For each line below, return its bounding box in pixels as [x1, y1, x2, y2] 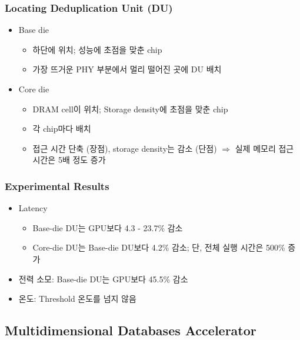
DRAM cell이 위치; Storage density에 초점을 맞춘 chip [32, 102, 228, 115]
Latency [18, 202, 48, 214]
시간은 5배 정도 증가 [32, 154, 106, 166]
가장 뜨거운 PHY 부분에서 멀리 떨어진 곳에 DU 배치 [32, 63, 222, 75]
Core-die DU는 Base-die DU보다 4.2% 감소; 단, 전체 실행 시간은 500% [32, 241, 285, 254]
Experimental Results [5, 178, 109, 193]
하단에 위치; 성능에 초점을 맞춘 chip [32, 43, 162, 55]
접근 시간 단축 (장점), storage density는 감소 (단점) [32, 142, 217, 154]
